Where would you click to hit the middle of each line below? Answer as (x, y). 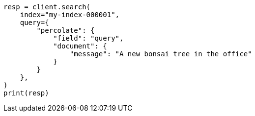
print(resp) (26, 93)
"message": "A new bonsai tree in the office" (161, 54)
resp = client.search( (47, 7)
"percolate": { (66, 30)
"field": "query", (88, 38)
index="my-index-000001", (70, 15)
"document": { (80, 46)
